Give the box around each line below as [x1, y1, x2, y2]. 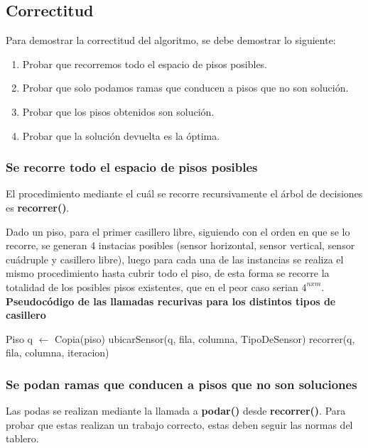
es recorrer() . [6, 200, 70, 214]
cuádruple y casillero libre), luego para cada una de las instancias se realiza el [6, 251, 344, 266]
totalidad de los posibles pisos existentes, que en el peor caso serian [6, 279, 298, 294]
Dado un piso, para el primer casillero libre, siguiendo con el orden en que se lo [6, 224, 350, 239]
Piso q [6, 331, 33, 346]
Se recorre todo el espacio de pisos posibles [6, 158, 258, 176]
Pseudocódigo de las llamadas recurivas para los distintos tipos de [6, 293, 336, 308]
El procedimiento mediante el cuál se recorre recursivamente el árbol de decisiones [6, 186, 363, 201]
